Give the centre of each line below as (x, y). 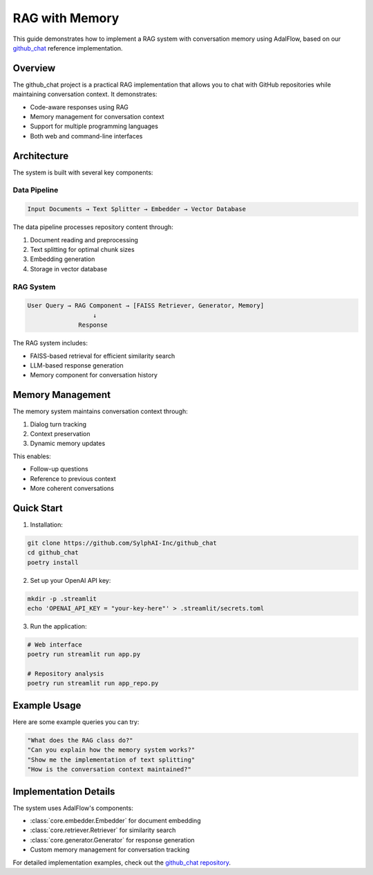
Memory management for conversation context (97, 117)
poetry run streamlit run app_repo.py (93, 683)
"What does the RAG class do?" (80, 740)
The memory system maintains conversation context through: (100, 411)
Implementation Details (64, 792)
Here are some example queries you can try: (76, 722)
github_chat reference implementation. (68, 48)
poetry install (53, 562)
